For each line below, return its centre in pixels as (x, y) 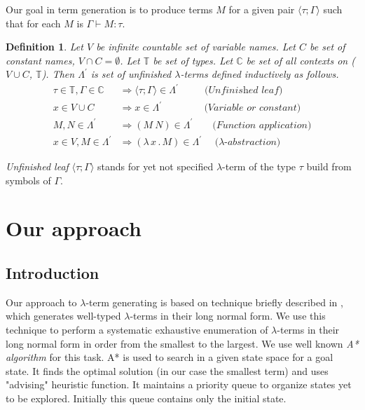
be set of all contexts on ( (301, 60)
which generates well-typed (63, 316)
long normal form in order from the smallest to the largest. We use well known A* (182, 343)
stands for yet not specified (156, 166)
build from (329, 166)
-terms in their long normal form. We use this (228, 316)
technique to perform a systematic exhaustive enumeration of (137, 330)
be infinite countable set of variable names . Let (196, 47)
